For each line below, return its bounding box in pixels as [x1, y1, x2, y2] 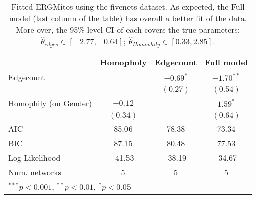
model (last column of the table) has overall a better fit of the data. [9, 12, 247, 24]
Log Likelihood [8, 151, 61, 163]
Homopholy [100, 56, 147, 68]
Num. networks [8, 166, 61, 178]
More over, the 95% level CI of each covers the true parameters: [16, 24, 240, 35]
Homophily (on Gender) [8, 96, 92, 109]
